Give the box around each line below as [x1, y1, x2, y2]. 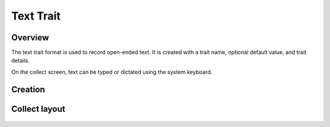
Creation [11, 84, 45, 95]
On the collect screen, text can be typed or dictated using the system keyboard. [11, 68, 213, 76]
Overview [11, 32, 50, 43]
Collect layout [11, 104, 65, 114]
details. [11, 57, 30, 64]
